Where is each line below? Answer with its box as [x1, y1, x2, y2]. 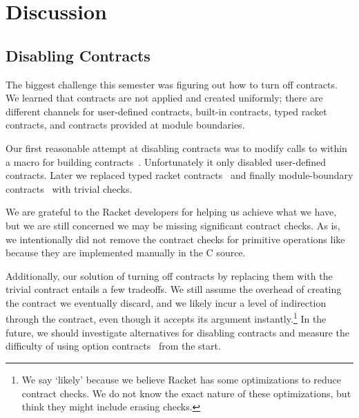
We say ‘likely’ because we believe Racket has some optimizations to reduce [21, 372, 341, 386]
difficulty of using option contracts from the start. [6, 339, 221, 353]
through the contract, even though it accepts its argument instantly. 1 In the [6, 310, 327, 326]
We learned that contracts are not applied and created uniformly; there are [6, 91, 323, 105]
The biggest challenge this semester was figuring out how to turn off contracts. [6, 77, 338, 91]
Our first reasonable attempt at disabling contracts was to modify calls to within [6, 140, 347, 155]
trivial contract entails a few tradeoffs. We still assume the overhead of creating [6, 282, 342, 296]
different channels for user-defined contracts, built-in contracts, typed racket [6, 104, 327, 118]
